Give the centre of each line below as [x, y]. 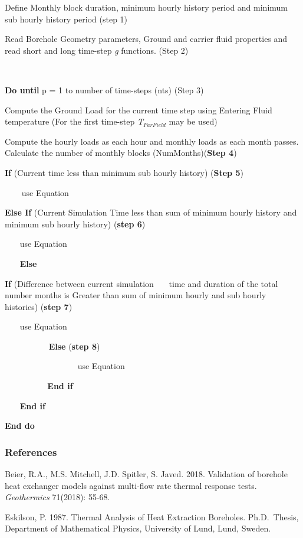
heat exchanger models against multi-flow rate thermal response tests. [131, 485]
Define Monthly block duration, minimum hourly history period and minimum [146, 7]
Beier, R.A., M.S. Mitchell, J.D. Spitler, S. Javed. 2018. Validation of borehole [146, 474]
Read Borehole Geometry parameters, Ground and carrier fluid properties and [146, 39]
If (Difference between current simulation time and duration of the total [141, 283]
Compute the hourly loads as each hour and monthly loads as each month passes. [152, 141]
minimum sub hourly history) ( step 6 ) [75, 224]
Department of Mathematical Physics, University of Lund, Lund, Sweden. [138, 528]
